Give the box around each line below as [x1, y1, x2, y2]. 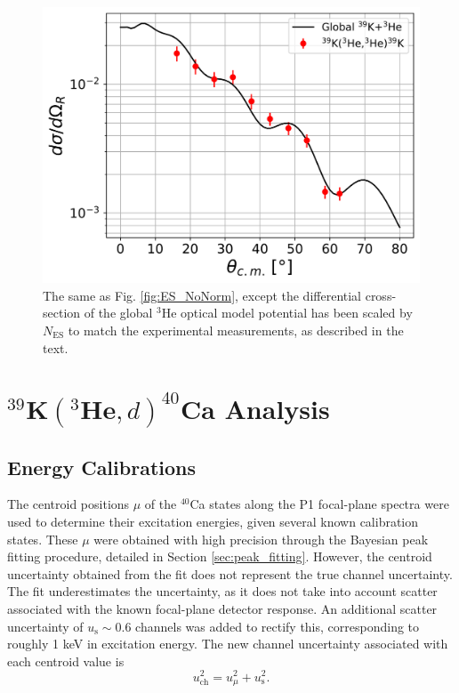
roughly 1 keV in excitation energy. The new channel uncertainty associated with [7, 634, 448, 653]
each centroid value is [7, 651, 125, 670]
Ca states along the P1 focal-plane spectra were [189, 495, 449, 513]
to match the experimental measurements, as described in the [68, 320, 404, 339]
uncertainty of [7, 616, 84, 635]
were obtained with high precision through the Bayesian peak [93, 529, 429, 548]
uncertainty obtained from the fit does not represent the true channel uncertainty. [7, 564, 453, 583]
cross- [365, 286, 397, 304]
